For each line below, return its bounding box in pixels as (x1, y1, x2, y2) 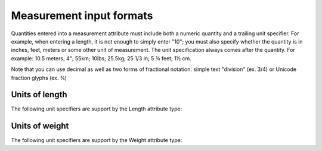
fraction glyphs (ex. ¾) (11, 74, 67, 81)
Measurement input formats (11, 9, 153, 22)
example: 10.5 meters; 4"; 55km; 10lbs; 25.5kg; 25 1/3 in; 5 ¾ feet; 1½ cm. (11, 54, 192, 62)
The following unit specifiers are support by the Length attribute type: (11, 105, 182, 113)
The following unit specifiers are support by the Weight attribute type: (11, 137, 182, 144)
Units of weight (11, 121, 69, 131)
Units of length (11, 90, 67, 100)
